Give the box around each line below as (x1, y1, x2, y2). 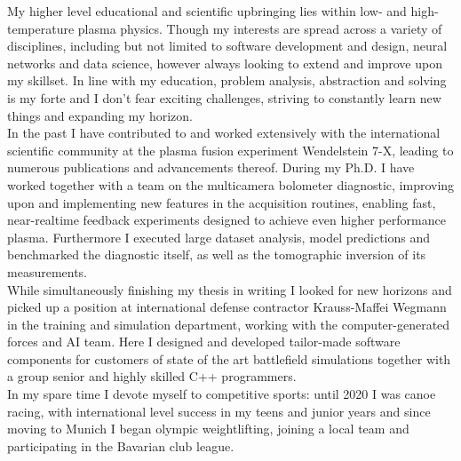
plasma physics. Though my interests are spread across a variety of (77, 19, 442, 37)
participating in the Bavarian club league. (7, 436, 234, 455)
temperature (7, 19, 75, 37)
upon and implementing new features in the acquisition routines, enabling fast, (7, 193, 436, 211)
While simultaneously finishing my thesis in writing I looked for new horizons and (7, 280, 452, 298)
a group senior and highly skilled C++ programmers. (7, 367, 297, 385)
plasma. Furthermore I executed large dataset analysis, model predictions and (7, 227, 430, 246)
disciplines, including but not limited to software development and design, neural (7, 36, 448, 55)
